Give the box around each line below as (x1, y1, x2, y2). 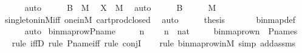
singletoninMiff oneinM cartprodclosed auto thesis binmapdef (4, 13, 295, 25)
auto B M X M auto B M (24, 1, 216, 13)
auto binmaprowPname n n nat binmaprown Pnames (24, 25, 298, 37)
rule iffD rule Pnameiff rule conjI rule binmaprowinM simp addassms (12, 36, 296, 49)
